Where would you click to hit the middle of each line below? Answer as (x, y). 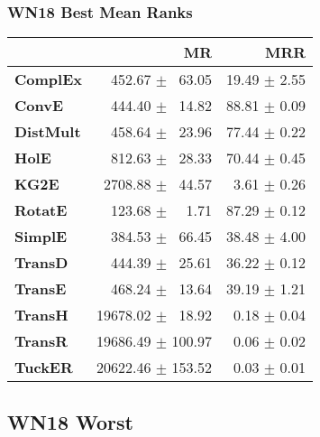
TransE (41, 289)
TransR (41, 341)
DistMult (48, 132)
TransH (41, 315)
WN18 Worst (70, 421)
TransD (41, 263)
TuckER (44, 367)
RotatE (41, 210)
